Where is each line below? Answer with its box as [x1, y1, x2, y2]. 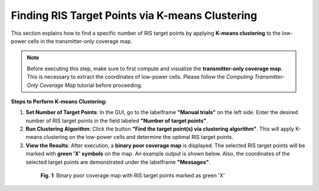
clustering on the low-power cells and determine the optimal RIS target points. [43, 134, 233, 141]
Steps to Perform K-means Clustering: [11, 98, 108, 105]
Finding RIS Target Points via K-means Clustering [11, 9, 258, 22]
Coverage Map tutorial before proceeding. [39, 82, 143, 89]
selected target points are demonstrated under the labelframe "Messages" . [25, 158, 211, 166]
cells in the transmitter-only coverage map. [27, 37, 132, 44]
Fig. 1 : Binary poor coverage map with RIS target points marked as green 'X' [40, 172, 225, 179]
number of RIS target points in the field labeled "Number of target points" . [25, 117, 208, 124]
